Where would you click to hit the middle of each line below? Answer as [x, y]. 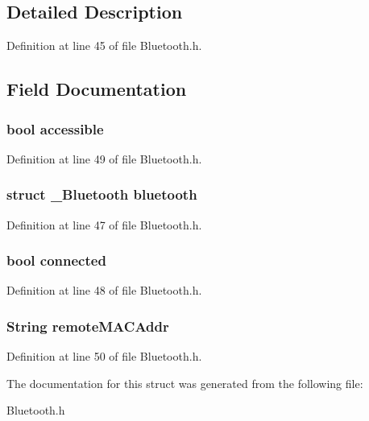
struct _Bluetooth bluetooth [102, 194]
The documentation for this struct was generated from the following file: [185, 383]
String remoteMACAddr [88, 326]
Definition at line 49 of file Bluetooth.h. [104, 158]
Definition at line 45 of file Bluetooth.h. [104, 45]
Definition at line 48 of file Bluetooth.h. [104, 290]
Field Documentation [97, 89]
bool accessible [55, 128]
